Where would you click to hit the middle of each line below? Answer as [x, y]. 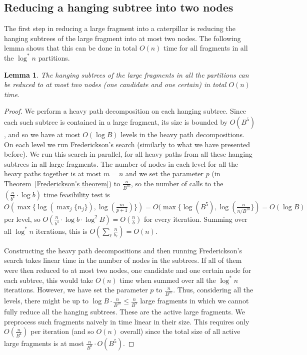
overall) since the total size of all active [180, 331]
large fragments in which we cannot [194, 301]
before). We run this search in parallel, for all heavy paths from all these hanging [128, 154]
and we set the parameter [164, 173]
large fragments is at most [44, 343]
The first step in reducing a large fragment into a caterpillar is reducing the [120, 28]
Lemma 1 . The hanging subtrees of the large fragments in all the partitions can [126, 74]
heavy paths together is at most [53, 173]
